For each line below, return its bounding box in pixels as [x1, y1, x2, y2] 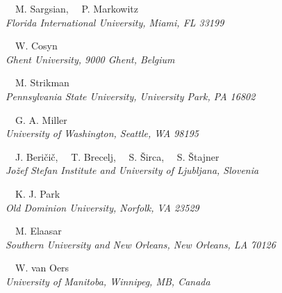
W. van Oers [15, 260, 69, 275]
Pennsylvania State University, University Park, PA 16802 [6, 88, 256, 103]
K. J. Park [15, 186, 60, 200]
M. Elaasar [15, 223, 62, 238]
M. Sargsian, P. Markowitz [15, 1, 138, 15]
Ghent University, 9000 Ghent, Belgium [6, 52, 175, 66]
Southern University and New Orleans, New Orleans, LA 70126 [6, 237, 276, 251]
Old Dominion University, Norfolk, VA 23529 [6, 200, 199, 214]
